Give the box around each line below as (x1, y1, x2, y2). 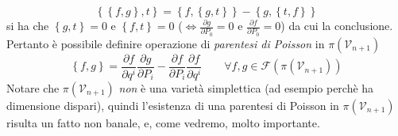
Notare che (6, 79, 60, 96)
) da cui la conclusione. (280, 17, 393, 33)
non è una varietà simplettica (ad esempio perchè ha (118, 79, 374, 96)
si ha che (6, 17, 49, 33)
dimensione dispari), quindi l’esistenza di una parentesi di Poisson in (6, 96, 339, 113)
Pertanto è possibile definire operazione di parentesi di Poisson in (6, 35, 325, 51)
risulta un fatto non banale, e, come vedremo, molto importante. (6, 114, 320, 130)
